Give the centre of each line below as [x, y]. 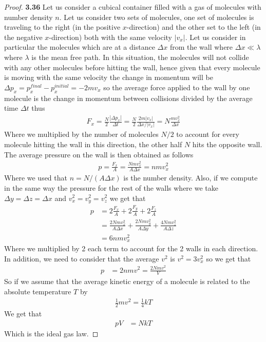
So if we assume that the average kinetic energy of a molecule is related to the [127, 281]
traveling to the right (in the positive [62, 27]
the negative [23, 37]
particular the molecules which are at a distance [80, 47]
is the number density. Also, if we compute [191, 178]
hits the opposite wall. [227, 144]
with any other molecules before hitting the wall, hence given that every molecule [132, 67]
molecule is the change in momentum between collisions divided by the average [128, 98]
